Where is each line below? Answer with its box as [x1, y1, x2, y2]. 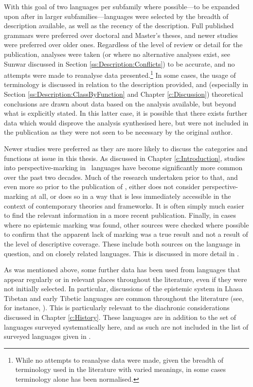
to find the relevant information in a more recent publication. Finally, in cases [4, 210, 236, 220]
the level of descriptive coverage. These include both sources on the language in [4, 238, 241, 248]
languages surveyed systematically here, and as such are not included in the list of [4, 321, 249, 332]
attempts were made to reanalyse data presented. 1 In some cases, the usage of [4, 69, 236, 80]
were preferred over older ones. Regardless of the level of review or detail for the [4, 39, 243, 50]
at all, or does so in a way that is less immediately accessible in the [30, 191, 231, 201]
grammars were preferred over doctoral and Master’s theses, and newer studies [4, 30, 238, 40]
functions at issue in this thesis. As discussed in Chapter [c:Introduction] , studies [4, 153, 245, 163]
